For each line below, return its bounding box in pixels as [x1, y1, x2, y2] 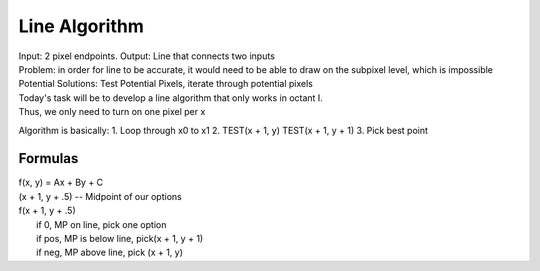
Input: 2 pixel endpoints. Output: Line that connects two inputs [18, 50, 275, 62]
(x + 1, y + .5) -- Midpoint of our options [18, 190, 182, 202]
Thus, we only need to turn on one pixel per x [18, 106, 206, 118]
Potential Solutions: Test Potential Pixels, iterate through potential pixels [18, 78, 314, 90]
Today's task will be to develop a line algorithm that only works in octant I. [18, 91, 324, 104]
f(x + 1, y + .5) [18, 205, 76, 217]
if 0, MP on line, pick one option [36, 218, 167, 230]
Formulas [18, 150, 79, 167]
